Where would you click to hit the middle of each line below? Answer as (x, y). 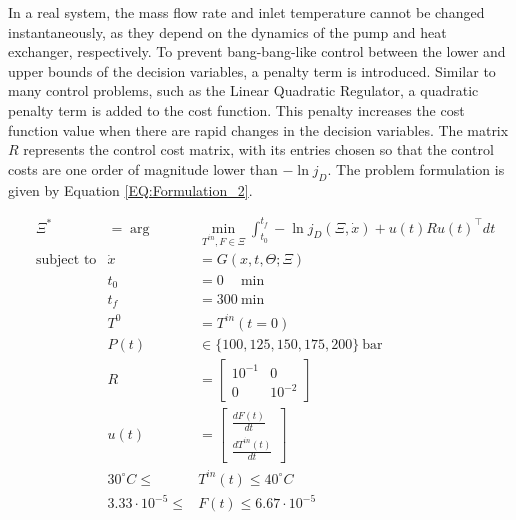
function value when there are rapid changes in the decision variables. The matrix (258, 129)
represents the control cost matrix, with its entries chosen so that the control (258, 149)
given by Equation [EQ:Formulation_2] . (130, 189)
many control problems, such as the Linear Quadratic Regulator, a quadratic (243, 90)
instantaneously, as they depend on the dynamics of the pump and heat (227, 31)
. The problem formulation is (416, 168)
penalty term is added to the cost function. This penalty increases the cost (236, 109)
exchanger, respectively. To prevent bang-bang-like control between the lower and (257, 51)
